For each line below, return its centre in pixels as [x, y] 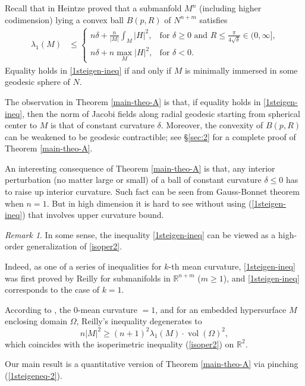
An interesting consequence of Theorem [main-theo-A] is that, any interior [140, 168]
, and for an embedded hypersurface [221, 309]
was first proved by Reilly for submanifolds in [88, 278]
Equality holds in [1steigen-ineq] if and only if [88, 70]
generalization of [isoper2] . [74, 246]
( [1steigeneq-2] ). [34, 375]
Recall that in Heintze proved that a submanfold [93, 8]
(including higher [230, 8]
